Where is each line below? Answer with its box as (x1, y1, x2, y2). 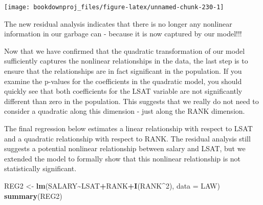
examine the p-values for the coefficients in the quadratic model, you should (4, 75, 242, 86)
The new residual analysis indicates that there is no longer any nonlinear (4, 18, 232, 29)
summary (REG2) (4, 190, 62, 201)
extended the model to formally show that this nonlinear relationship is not (4, 153, 241, 163)
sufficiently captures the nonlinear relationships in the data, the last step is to (4, 55, 248, 66)
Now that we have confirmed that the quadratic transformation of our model (4, 45, 245, 56)
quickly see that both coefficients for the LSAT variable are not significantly (4, 86, 243, 96)
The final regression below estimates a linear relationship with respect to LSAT (4, 123, 253, 133)
